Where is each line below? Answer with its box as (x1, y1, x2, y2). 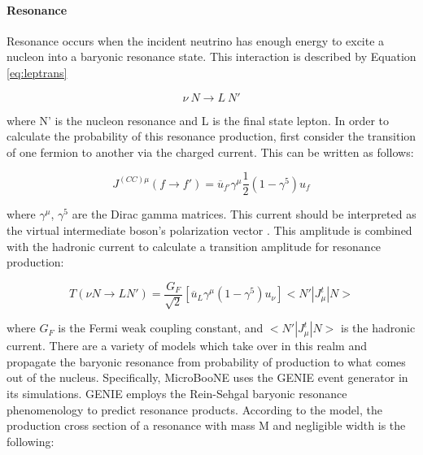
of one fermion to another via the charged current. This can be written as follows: (7, 143, 414, 160)
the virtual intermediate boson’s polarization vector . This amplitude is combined (7, 222, 412, 239)
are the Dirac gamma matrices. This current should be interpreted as (72, 206, 416, 223)
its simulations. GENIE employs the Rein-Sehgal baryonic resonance (7, 385, 347, 402)
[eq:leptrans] (7, 63, 68, 80)
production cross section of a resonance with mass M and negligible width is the (7, 417, 406, 434)
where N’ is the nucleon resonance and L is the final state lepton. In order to (7, 111, 390, 128)
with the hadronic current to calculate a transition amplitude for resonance (7, 237, 382, 254)
